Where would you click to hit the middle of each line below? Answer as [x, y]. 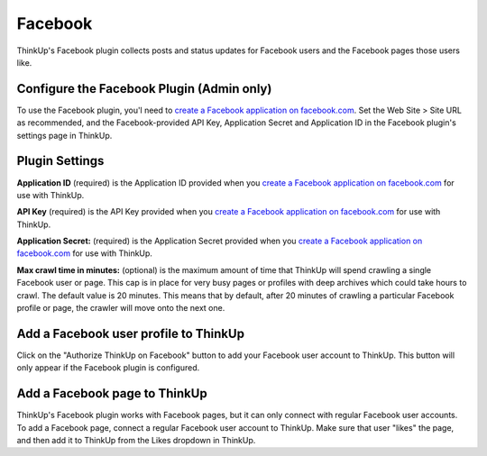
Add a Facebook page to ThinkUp [112, 393]
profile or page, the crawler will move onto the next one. [121, 308]
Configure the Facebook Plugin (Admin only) [144, 89]
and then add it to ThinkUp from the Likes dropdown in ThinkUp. [136, 441]
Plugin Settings [60, 161]
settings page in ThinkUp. [64, 135]
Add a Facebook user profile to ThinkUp [131, 333]
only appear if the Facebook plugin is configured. [108, 368]
